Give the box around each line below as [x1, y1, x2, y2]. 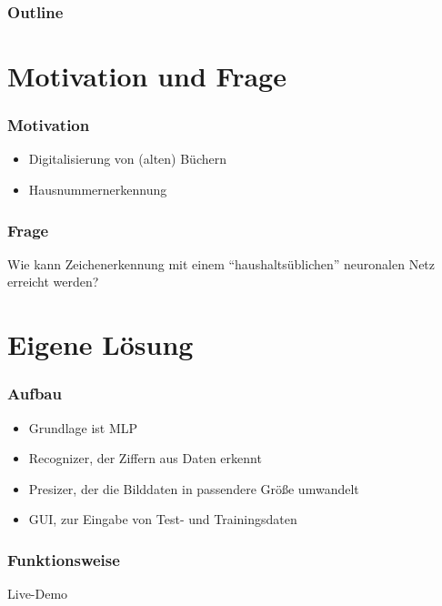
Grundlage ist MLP [28, 418, 138, 437]
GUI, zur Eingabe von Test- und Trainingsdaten [28, 510, 297, 529]
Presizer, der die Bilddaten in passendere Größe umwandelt [28, 479, 359, 498]
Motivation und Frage [7, 57, 286, 95]
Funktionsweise [7, 548, 120, 571]
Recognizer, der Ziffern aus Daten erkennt [28, 449, 262, 468]
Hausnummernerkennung [28, 180, 167, 199]
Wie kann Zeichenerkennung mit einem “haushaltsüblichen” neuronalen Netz [7, 254, 436, 273]
